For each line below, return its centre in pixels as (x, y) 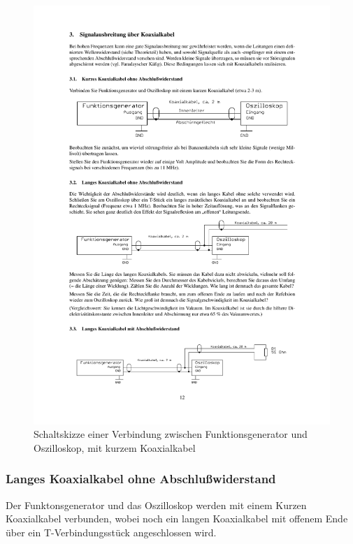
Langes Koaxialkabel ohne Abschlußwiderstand (141, 479)
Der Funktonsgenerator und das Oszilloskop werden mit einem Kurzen (156, 505)
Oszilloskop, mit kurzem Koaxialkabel (115, 447)
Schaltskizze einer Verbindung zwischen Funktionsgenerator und (171, 434)
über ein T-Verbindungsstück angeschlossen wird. (111, 532)
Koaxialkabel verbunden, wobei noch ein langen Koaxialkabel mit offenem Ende (177, 519)
